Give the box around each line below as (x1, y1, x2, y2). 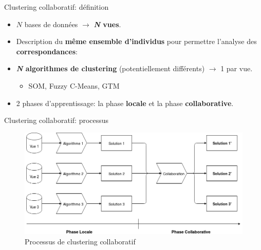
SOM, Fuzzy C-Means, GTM (28, 80, 120, 91)
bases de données (24, 18, 78, 29)
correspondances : (16, 46, 78, 56)
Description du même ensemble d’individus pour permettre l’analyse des (16, 36, 257, 47)
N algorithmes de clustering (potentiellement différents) (16, 63, 205, 74)
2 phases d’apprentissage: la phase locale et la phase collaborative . (16, 97, 234, 108)
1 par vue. (220, 63, 253, 74)
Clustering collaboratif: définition (4, 2, 109, 12)
